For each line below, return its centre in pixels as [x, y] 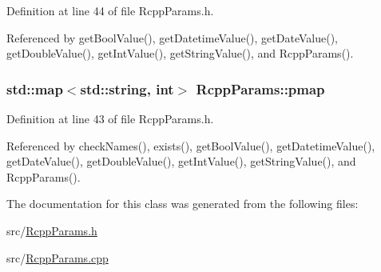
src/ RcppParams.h [52, 230]
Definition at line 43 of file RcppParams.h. [110, 118]
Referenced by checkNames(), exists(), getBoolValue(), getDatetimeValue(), [191, 145]
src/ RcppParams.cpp [58, 257]
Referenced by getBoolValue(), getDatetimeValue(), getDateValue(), [172, 37]
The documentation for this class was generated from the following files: [183, 204]
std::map [35, 88]
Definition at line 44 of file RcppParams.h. [110, 10]
